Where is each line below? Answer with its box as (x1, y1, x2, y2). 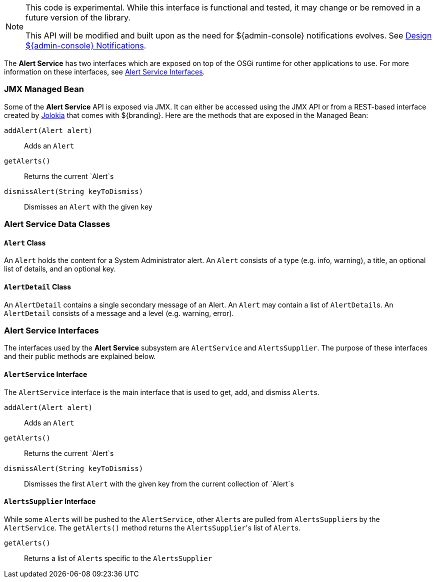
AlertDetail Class (4, 282, 71, 291)
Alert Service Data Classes (4, 219, 110, 229)
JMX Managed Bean (4, 84, 84, 94)
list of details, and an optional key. (4, 264, 116, 273)
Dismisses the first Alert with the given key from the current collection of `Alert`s (24, 479, 294, 488)
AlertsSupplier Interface (4, 497, 96, 506)
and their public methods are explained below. (4, 352, 156, 361)
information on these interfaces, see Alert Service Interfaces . (4, 67, 205, 76)
